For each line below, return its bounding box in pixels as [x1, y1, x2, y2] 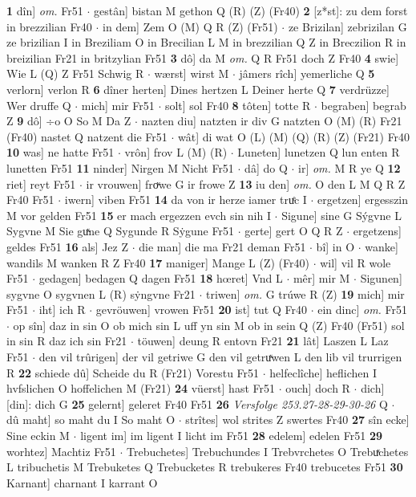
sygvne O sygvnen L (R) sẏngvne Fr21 [6, 285, 196, 302]
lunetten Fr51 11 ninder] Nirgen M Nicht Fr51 [6, 159, 234, 176]
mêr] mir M [293, 270, 350, 287]
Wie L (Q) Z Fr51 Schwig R [6, 65, 144, 82]
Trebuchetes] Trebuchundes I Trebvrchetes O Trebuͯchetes [127, 442, 409, 459]
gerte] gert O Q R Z [244, 222, 343, 239]
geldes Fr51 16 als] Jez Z [6, 238, 128, 255]
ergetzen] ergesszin [317, 191, 409, 208]
